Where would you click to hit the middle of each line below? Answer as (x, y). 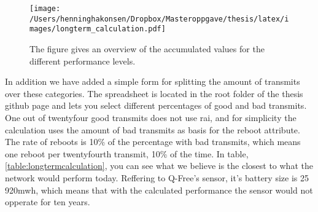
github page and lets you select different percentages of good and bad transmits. (156, 105)
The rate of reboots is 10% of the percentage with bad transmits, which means (153, 142)
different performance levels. (83, 61)
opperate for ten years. (48, 202)
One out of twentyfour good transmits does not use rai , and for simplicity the (151, 117)
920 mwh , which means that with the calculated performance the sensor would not (159, 190)
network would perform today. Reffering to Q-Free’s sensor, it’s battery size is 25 (157, 177)
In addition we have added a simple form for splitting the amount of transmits (153, 81)
